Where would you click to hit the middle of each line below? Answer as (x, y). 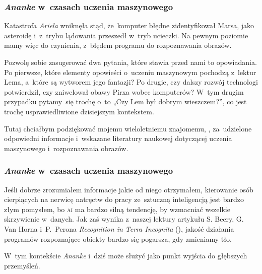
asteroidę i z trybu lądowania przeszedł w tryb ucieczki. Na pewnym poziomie (126, 35)
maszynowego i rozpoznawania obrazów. (66, 148)
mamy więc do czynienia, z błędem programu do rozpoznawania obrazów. (118, 45)
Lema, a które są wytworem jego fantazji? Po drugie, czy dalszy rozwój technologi (131, 82)
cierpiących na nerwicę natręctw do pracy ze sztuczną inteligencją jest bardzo (124, 199)
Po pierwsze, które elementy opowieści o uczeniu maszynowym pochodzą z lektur (130, 72)
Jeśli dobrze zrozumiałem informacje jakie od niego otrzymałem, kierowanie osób (129, 189)
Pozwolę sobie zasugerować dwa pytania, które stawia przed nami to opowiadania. (130, 62)
